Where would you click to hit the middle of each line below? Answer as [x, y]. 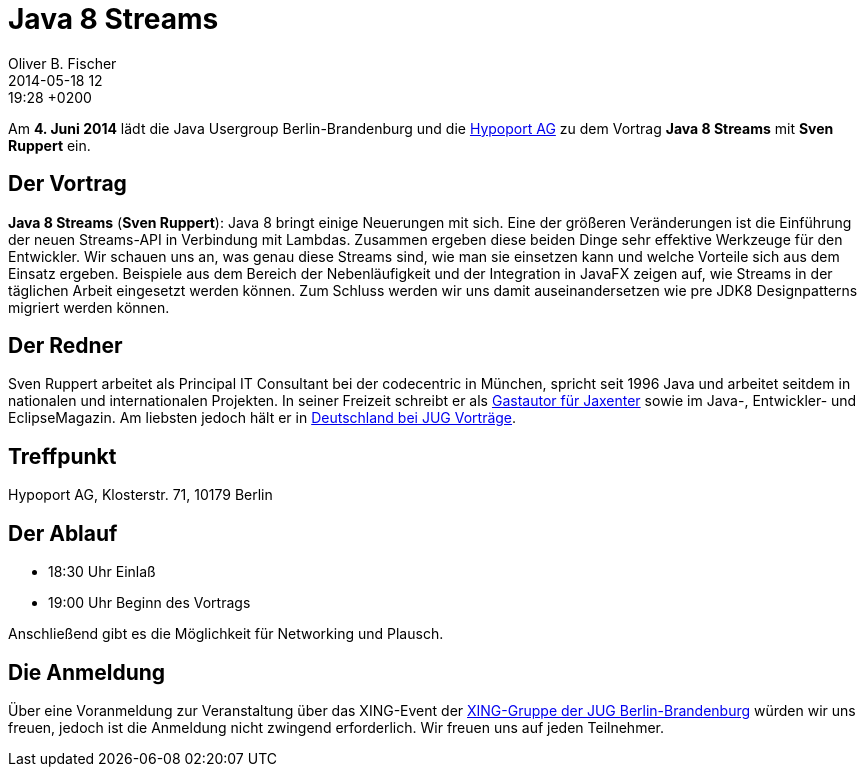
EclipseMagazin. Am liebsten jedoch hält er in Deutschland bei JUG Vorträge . [262, 418]
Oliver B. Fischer [62, 63]
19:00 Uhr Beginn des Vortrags [149, 603]
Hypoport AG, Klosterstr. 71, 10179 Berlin [140, 495]
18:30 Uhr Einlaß [102, 572]
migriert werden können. [89, 307]
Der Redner [65, 346]
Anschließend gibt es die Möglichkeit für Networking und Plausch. [226, 634]
